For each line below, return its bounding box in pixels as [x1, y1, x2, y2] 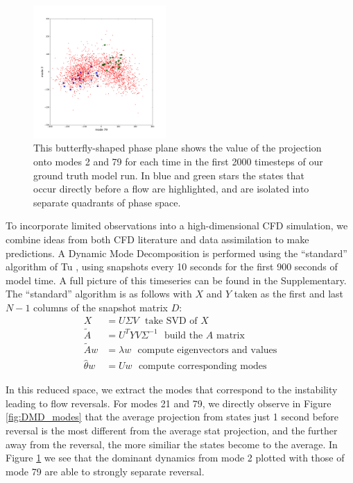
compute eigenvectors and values [137, 345, 277, 356]
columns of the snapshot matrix [33, 300, 168, 314]
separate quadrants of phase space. [33, 195, 181, 209]
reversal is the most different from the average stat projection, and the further [6, 423, 338, 438]
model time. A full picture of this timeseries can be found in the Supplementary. [6, 272, 347, 287]
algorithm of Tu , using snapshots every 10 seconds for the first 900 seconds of [6, 259, 338, 274]
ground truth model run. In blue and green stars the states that [33, 167, 304, 182]
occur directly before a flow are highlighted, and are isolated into [33, 181, 309, 196]
